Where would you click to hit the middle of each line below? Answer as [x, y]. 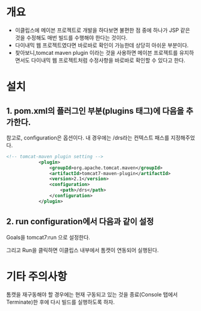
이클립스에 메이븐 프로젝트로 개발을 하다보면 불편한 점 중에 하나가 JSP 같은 [103, 30]
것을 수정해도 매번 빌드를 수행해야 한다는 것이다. [71, 37]
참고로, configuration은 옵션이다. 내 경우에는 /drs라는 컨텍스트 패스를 [88, 137]
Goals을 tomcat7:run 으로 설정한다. [48, 237]
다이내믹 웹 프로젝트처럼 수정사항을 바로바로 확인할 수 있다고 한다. [108, 60]
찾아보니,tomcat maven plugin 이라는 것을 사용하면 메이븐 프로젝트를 [96, 52]
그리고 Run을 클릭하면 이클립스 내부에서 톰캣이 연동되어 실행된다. [82, 250]
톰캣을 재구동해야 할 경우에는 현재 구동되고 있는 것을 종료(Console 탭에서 [92, 294]
